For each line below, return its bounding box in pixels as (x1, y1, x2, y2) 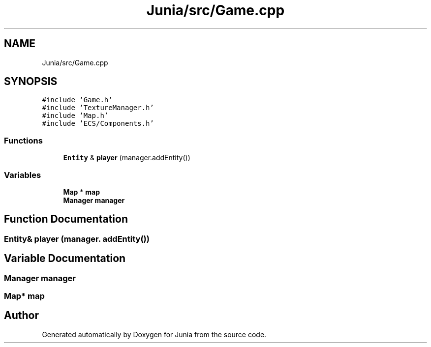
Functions (4, 135, 43, 145)
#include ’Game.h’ (42, 96, 113, 104)
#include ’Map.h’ (42, 112, 109, 120)
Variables (4, 170, 41, 180)
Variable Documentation (4, 252, 126, 265)
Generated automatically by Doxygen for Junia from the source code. (42, 330, 267, 339)
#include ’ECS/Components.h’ (42, 119, 154, 128)
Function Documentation (4, 213, 128, 226)
